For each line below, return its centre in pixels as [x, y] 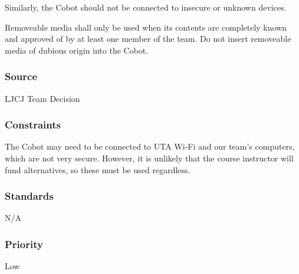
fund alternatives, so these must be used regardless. [98, 169]
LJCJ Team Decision [42, 98]
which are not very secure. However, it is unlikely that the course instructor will [149, 158]
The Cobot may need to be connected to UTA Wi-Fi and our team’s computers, [150, 146]
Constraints [33, 125]
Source [21, 76]
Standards [29, 196]
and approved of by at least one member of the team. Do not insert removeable [148, 39]
